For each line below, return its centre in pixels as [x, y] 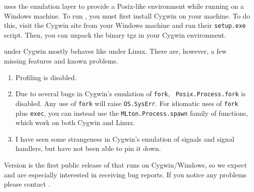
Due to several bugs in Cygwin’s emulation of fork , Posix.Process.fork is [130, 94]
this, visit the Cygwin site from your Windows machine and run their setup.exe [125, 25]
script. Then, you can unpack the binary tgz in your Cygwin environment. [115, 34]
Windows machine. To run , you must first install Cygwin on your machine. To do [127, 15]
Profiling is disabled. [46, 77]
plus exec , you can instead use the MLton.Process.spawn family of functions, [132, 113]
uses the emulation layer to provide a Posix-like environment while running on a [124, 6]
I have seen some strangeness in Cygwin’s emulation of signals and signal [125, 139]
